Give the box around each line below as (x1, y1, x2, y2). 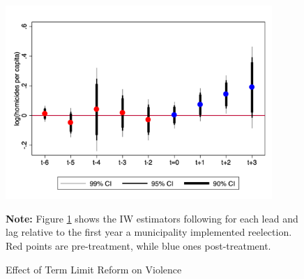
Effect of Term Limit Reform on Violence (6, 262, 182, 276)
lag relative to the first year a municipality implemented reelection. (6, 225, 292, 239)
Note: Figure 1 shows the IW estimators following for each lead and (6, 211, 298, 225)
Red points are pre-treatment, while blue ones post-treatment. (6, 239, 271, 253)
